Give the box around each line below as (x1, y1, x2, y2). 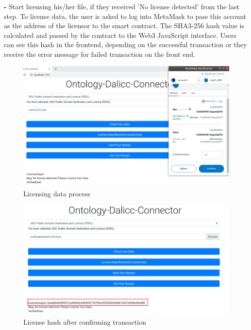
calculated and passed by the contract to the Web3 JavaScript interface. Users (4, 30, 236, 40)
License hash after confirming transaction (23, 316, 146, 327)
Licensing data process (23, 188, 90, 198)
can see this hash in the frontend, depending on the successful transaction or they (4, 39, 247, 50)
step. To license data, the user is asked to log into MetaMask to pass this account (4, 11, 247, 21)
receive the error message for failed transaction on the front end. (4, 49, 196, 59)
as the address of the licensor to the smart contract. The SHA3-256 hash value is (4, 20, 244, 31)
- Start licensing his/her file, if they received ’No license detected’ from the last (4, 1, 239, 11)
